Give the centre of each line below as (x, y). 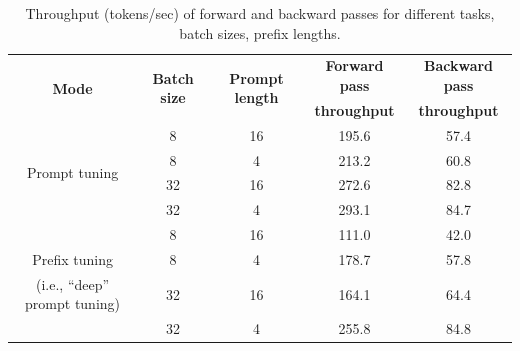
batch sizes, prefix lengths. (260, 32)
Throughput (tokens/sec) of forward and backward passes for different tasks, (260, 13)
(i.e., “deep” (73, 283)
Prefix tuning (72, 258)
